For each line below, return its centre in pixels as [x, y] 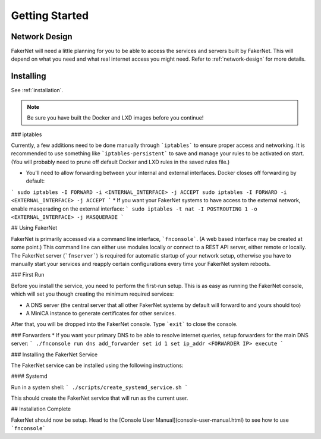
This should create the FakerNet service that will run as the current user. [100, 398]
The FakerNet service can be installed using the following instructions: [97, 365]
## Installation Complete [41, 409]
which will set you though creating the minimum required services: [92, 294]
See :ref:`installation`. [37, 90]
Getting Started [50, 15]
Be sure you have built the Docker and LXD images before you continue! [115, 118]
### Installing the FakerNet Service [54, 355]
